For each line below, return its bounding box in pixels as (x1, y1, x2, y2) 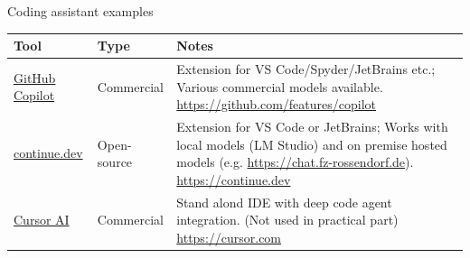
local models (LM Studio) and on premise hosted (176, 134, 447, 153)
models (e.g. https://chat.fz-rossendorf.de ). (176, 152, 414, 171)
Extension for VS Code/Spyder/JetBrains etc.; (176, 59, 436, 78)
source (97, 152, 133, 171)
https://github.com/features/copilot (176, 95, 377, 114)
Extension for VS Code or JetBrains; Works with (176, 116, 448, 135)
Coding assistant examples (7, 2, 154, 20)
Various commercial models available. (176, 77, 383, 96)
